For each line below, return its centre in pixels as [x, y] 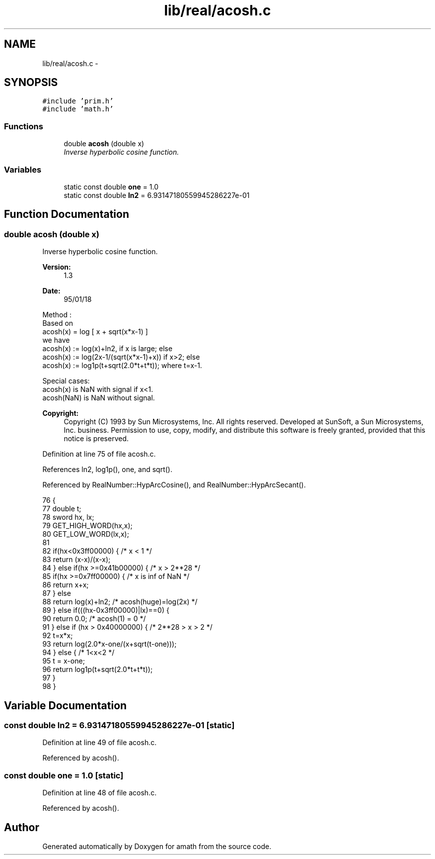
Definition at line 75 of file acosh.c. [99, 454]
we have [56, 340]
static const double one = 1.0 [111, 187]
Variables [23, 169]
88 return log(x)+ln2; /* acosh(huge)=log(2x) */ [120, 602]
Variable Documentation [66, 705]
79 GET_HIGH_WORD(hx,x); [87, 526]
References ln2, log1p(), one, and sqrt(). [107, 470]
